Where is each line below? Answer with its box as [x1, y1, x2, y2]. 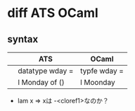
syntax [7, 33, 39, 45]
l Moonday [80, 78, 115, 87]
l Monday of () [18, 78, 65, 87]
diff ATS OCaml [7, 5, 98, 21]
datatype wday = [18, 66, 74, 76]
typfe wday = [80, 66, 124, 76]
